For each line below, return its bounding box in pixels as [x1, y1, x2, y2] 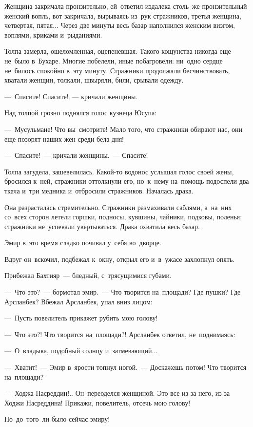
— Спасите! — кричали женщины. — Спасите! [4, 150, 148, 160]
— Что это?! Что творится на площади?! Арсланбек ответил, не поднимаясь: [4, 329, 235, 339]
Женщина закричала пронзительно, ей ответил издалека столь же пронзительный [4, 1, 247, 11]
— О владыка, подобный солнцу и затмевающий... [4, 345, 158, 356]
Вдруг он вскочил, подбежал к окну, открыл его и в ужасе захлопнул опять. [4, 254, 235, 264]
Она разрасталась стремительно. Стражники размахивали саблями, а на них [4, 202, 232, 212]
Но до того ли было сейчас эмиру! [4, 414, 110, 424]
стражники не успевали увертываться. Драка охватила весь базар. [4, 221, 200, 231]
